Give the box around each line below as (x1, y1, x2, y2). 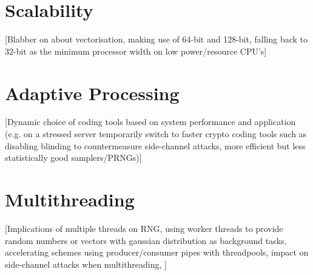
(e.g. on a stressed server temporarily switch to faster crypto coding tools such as (5, 127, 307, 140)
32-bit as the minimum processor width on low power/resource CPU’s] (5, 44, 267, 57)
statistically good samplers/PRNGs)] (5, 151, 142, 164)
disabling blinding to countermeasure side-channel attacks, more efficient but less (5, 139, 306, 152)
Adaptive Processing (5, 80, 180, 105)
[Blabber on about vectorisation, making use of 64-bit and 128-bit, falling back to (5, 33, 308, 46)
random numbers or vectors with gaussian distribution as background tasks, (5, 234, 287, 246)
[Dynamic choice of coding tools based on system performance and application (5, 115, 296, 128)
